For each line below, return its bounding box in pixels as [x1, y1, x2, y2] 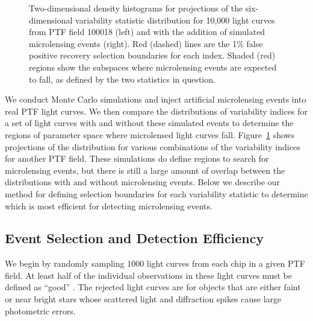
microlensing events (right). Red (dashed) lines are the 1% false [29, 37, 263, 49]
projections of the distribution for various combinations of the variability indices [5, 140, 300, 153]
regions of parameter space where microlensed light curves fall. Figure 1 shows [5, 128, 295, 141]
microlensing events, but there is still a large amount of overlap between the [5, 164, 285, 176]
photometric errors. [5, 304, 76, 317]
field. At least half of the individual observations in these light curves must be [5, 269, 292, 281]
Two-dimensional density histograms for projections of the [29, 2, 243, 14]
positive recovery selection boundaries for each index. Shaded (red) [29, 49, 276, 62]
